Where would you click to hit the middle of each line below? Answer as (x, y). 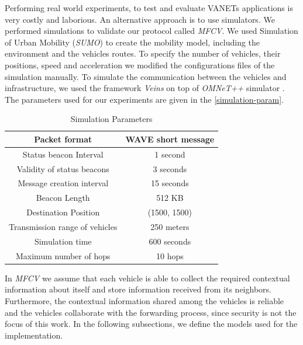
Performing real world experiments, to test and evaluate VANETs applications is (149, 8)
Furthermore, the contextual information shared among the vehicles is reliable (144, 300)
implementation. (34, 335)
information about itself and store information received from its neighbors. (138, 289)
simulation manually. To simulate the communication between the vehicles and (146, 76)
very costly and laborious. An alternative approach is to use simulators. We (140, 19)
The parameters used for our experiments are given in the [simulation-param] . (144, 99)
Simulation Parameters (111, 119)
